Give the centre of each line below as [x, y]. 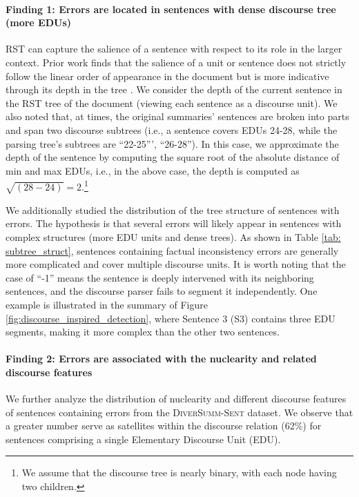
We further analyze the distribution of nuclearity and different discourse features [176, 399]
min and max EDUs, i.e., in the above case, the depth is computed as [153, 170]
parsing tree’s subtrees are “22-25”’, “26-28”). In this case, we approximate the [172, 143]
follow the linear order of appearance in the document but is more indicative [167, 76]
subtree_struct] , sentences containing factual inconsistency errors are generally [172, 250]
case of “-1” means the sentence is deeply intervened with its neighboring [160, 277]
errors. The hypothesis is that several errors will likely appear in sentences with [174, 223]
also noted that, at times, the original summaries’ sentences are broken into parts [177, 116]
